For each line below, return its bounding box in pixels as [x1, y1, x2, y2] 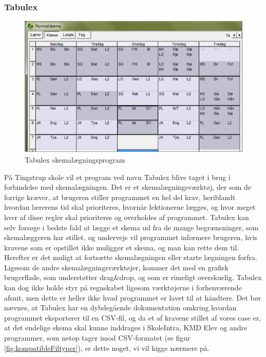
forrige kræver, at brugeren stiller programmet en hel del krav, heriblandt [4, 191, 236, 202]
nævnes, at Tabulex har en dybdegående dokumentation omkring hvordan [4, 302, 237, 313]
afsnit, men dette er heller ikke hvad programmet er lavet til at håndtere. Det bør [4, 292, 261, 303]
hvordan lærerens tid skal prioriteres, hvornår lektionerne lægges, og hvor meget [4, 202, 256, 212]
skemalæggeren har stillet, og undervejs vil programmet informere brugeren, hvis [4, 232, 258, 243]
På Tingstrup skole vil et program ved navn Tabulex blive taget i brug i [4, 171, 231, 182]
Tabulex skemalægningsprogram [25, 154, 125, 165]
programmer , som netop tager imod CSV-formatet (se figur [4, 332, 191, 343]
